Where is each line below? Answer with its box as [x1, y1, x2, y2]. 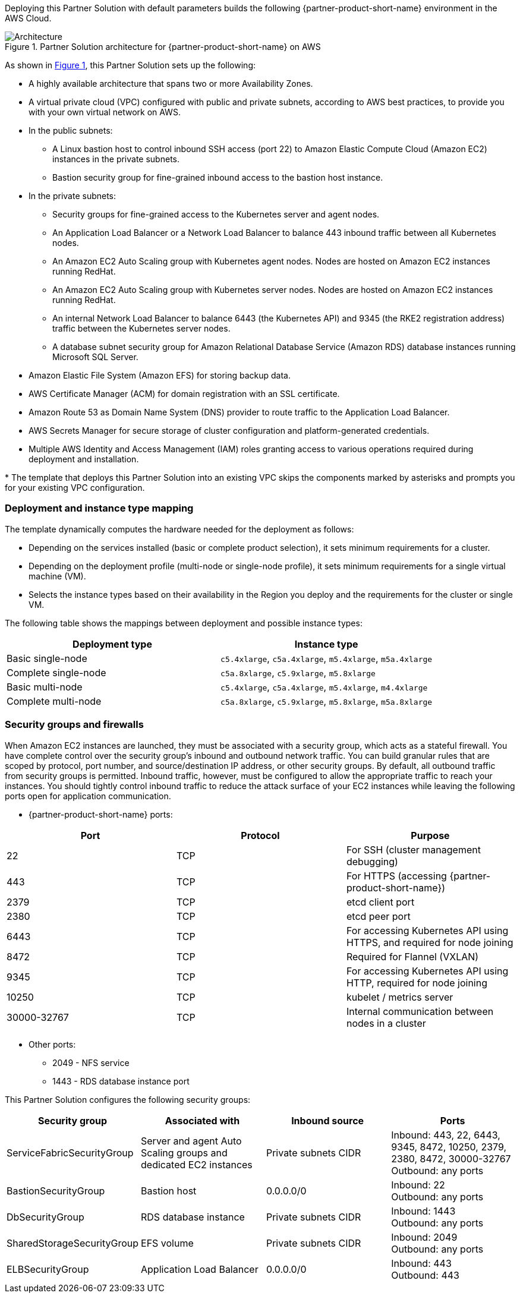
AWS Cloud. [5, 13, 52, 23]
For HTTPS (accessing [346, 869, 447, 882]
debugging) [346, 855, 398, 868]
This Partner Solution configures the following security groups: [5, 1094, 251, 1105]
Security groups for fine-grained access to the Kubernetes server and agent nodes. [52, 209, 380, 219]
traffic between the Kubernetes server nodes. [52, 323, 231, 333]
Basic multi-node [7, 680, 83, 693]
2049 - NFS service [52, 1057, 130, 1068]
